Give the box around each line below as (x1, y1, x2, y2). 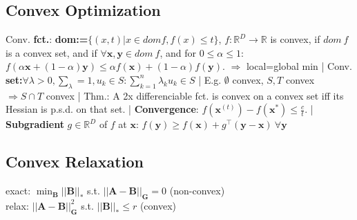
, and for (160, 45, 196, 59)
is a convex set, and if (6, 45, 97, 59)
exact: (6, 183, 31, 198)
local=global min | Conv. (246, 59, 352, 73)
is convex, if (270, 32, 320, 46)
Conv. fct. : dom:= (6, 32, 88, 46)
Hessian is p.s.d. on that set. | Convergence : (6, 102, 199, 116)
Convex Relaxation (6, 151, 144, 172)
